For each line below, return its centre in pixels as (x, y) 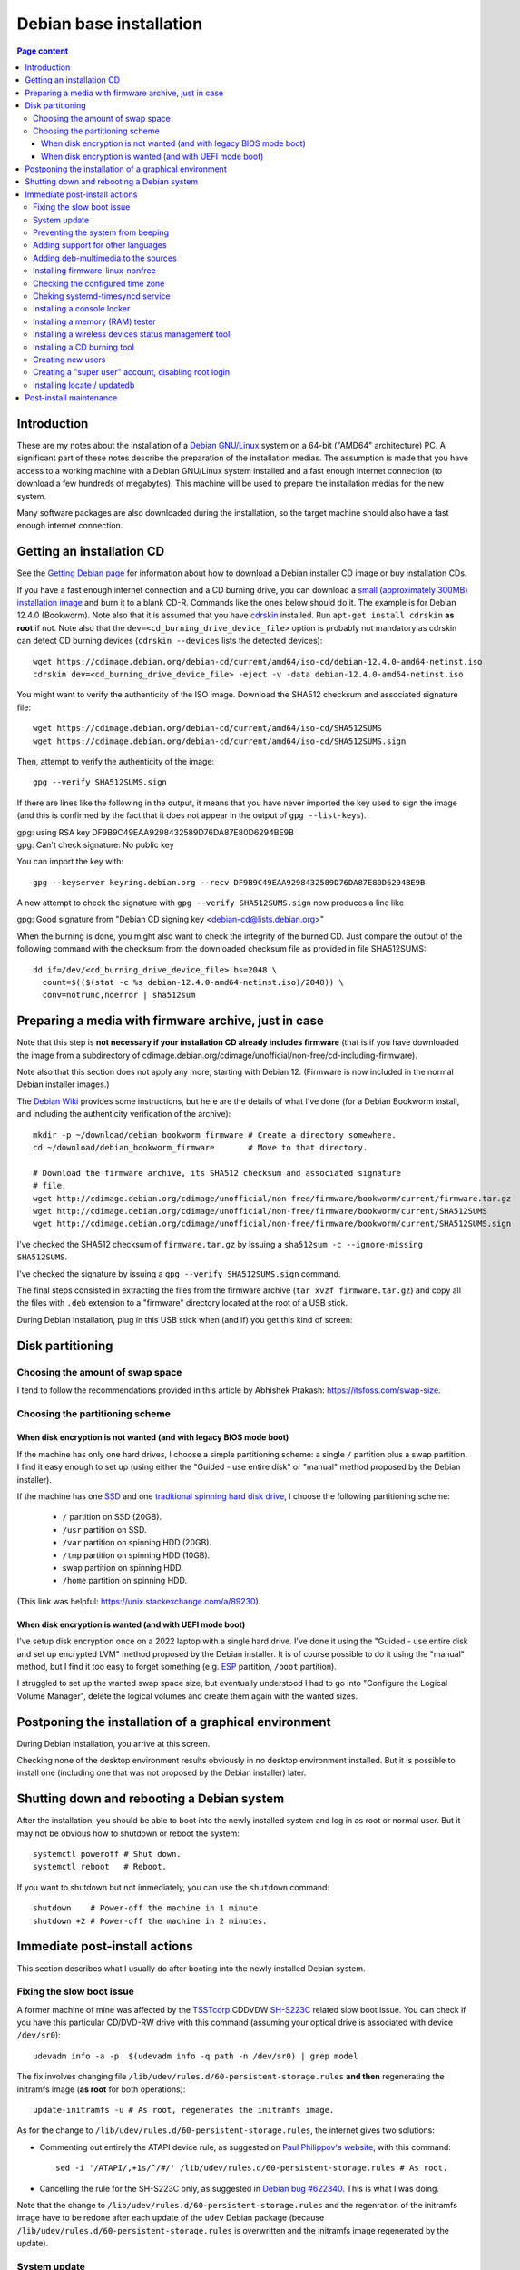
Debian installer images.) (63, 1084)
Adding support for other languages (100, 245)
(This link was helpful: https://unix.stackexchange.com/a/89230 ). (139, 1601)
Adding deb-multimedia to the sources (105, 258)
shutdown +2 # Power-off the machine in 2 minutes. (150, 1921)
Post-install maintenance (71, 398)
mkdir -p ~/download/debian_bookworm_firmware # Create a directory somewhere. (215, 1135)
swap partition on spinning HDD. (123, 1567)
